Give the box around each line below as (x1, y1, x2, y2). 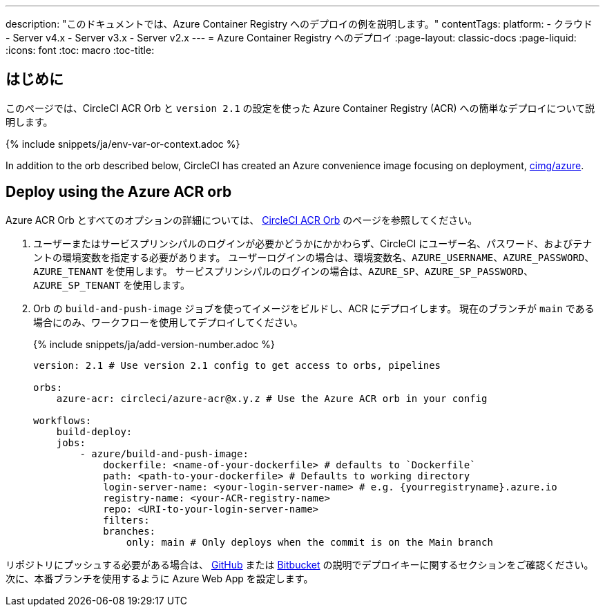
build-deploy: (56, 425, 133, 437)
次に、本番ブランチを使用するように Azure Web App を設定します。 (6, 572, 314, 584)
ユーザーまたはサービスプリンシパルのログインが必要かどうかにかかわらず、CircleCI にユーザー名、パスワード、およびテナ (33, 237, 593, 249)
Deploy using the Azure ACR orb (6, 183, 232, 201)
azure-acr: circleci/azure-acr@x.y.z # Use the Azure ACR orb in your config (56, 392, 488, 404)
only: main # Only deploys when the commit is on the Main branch (126, 536, 493, 548)
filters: (103, 514, 150, 526)
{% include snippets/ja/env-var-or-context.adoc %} (6, 137, 240, 150)
